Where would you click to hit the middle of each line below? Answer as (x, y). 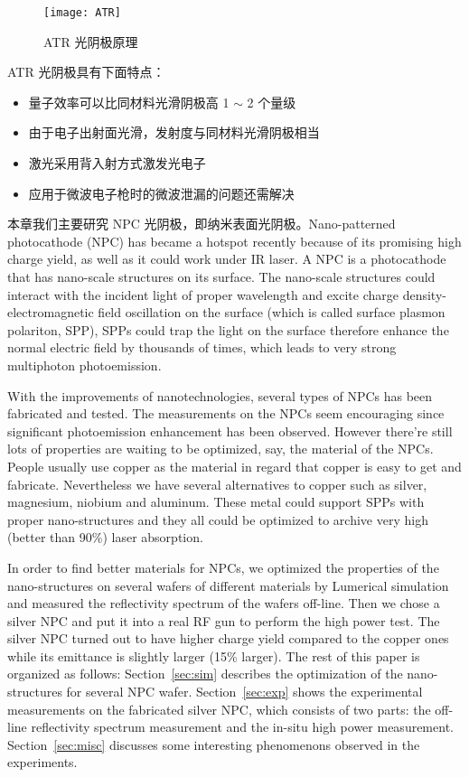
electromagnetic (51, 312)
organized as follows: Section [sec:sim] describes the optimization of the (205, 674)
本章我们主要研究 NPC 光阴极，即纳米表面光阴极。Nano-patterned (202, 224)
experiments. (42, 762)
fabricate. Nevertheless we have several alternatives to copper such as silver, (217, 484)
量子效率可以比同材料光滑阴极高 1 (129, 102)
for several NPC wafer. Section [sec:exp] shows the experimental (244, 692)
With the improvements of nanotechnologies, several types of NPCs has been (220, 395)
